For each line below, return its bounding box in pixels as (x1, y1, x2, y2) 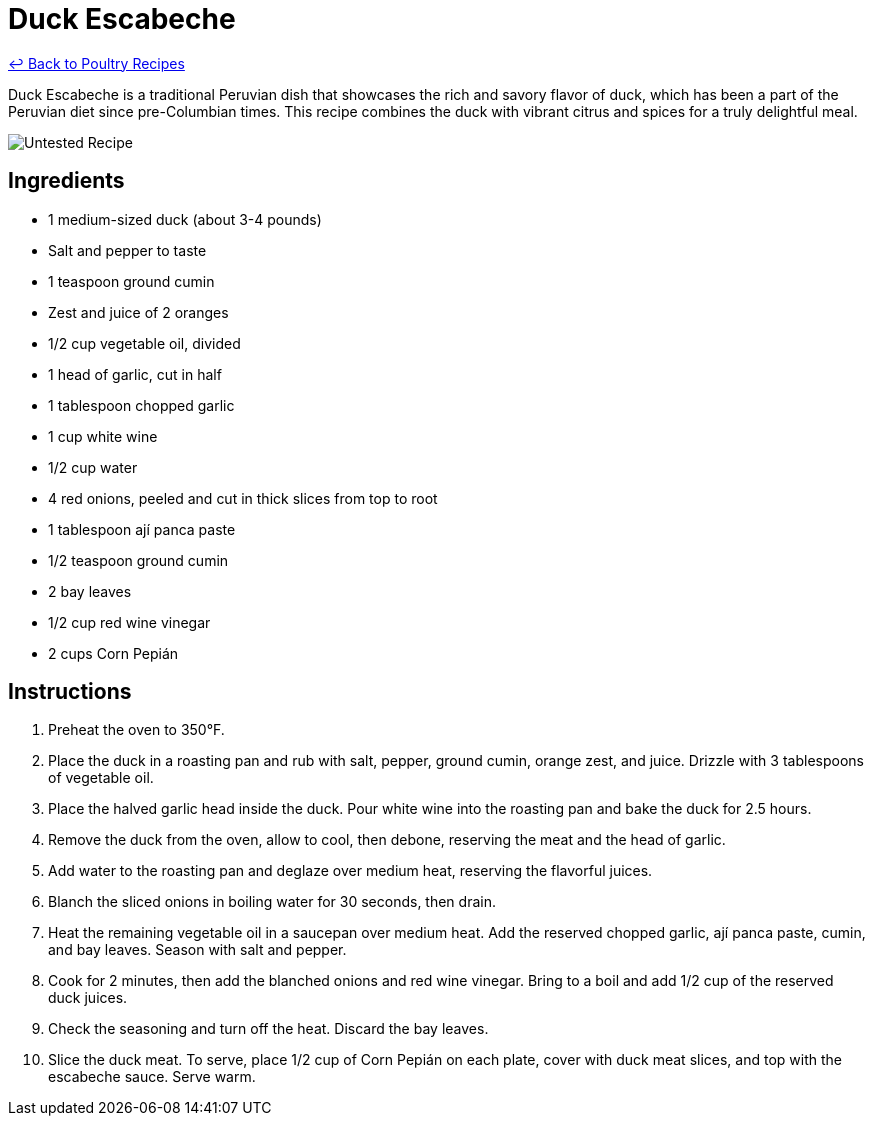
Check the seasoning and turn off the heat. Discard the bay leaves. (48, 1020, 489, 1038)
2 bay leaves (48, 582, 132, 600)
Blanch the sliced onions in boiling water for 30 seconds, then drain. (48, 893, 496, 911)
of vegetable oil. (48, 769, 154, 787)
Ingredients (8, 168, 125, 194)
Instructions (8, 679, 132, 705)
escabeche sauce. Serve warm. (48, 1068, 256, 1086)
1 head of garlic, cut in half (48, 365, 222, 383)
